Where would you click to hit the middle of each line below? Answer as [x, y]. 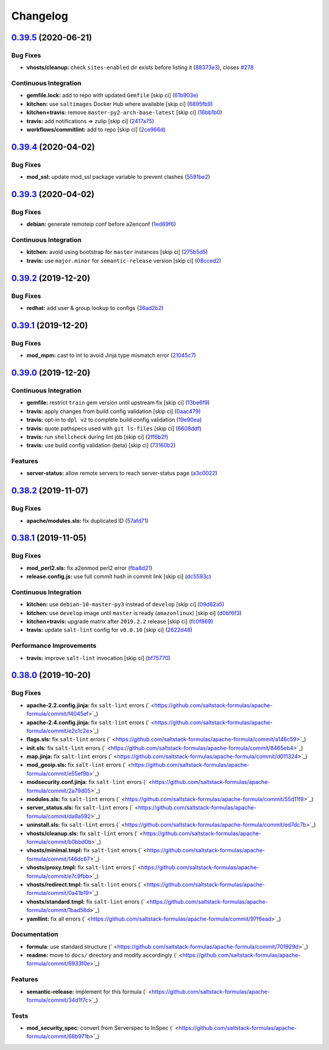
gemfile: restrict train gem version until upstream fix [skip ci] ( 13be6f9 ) [118, 403]
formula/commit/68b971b [58, 1037]
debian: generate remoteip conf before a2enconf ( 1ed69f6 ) [101, 224]
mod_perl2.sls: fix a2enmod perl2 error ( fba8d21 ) [90, 568]
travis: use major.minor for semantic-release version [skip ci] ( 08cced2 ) [124, 261]
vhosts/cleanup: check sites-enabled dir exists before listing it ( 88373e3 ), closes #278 [140, 68]
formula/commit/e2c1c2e [58, 731]
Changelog [40, 16]
